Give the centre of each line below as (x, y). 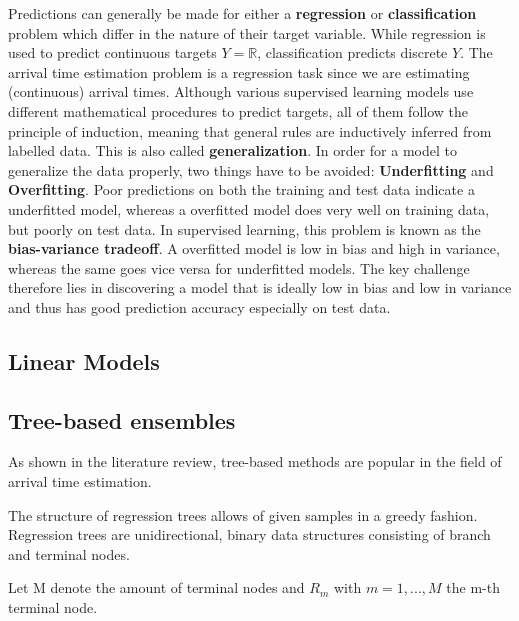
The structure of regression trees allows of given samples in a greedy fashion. (243, 514)
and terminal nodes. (69, 553)
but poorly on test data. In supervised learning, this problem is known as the (244, 228)
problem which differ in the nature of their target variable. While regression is (247, 32)
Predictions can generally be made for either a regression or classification (242, 13)
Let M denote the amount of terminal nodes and (156, 587)
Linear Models (84, 360)
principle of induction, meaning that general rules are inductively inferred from (250, 130)
